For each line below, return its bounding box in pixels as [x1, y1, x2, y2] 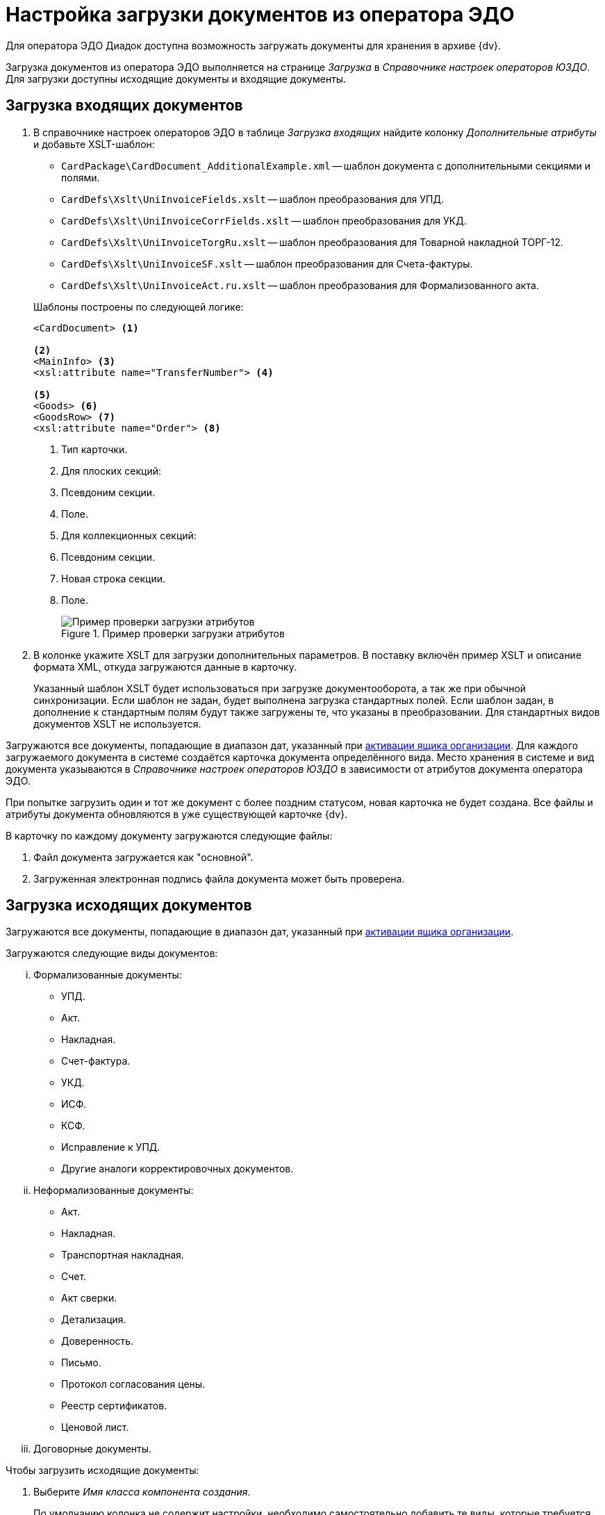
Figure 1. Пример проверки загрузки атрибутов [61, 627, 285, 639]
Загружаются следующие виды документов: [6, 947, 218, 960]
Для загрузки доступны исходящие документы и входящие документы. [6, 72, 347, 85]
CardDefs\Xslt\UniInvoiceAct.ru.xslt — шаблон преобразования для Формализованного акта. [61, 279, 539, 291]
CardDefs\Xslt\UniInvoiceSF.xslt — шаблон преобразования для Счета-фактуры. [61, 257, 473, 270]
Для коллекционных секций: [61, 529, 197, 541]
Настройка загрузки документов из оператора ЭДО [6, 3, 515, 26]
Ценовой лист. [61, 1421, 129, 1434]
